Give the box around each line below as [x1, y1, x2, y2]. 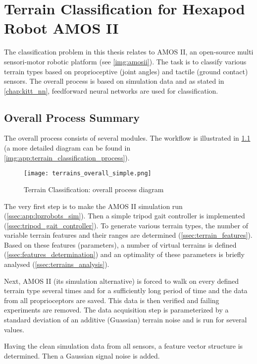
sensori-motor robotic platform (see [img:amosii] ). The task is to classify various [4, 56, 247, 66]
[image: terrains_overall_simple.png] [24, 170, 152, 177]
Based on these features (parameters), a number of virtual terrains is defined [4, 239, 237, 250]
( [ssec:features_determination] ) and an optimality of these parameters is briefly [4, 249, 245, 260]
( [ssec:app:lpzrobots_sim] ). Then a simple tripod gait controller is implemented [4, 210, 245, 221]
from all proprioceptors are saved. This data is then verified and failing [4, 295, 219, 305]
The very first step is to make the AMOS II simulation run [4, 201, 183, 211]
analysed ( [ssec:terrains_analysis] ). [4, 259, 109, 269]
